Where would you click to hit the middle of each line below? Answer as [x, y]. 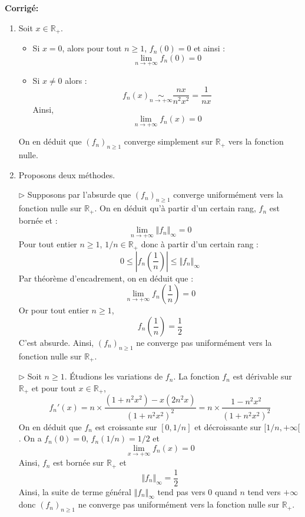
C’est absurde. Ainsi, [56, 343]
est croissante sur [126, 426]
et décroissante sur [228, 426]
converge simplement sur [168, 141]
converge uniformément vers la [228, 194]
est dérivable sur [262, 376]
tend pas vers [181, 491]
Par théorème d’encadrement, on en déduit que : [106, 278]
